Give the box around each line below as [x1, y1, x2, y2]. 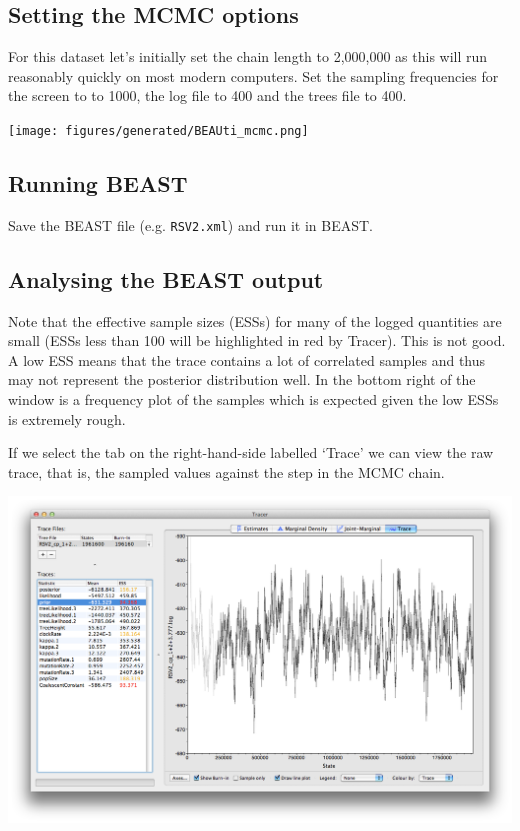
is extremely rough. [8, 408, 126, 429]
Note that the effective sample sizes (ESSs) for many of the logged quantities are [8, 310, 502, 331]
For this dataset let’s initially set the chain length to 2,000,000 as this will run [8, 46, 488, 67]
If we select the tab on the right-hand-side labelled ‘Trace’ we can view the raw [8, 442, 494, 463]
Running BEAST [8, 168, 188, 199]
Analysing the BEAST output [8, 263, 324, 294]
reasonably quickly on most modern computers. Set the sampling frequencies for [8, 65, 499, 86]
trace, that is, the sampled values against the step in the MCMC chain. [8, 461, 445, 482]
